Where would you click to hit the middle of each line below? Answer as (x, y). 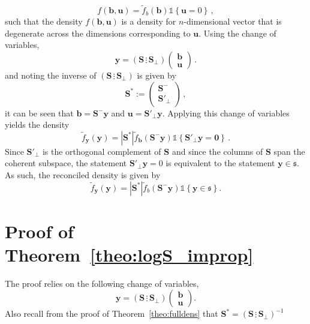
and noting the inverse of (51, 75)
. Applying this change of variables (226, 112)
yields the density (37, 124)
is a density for (149, 21)
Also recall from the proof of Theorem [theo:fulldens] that (112, 313)
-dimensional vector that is (233, 21)
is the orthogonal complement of (102, 151)
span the (289, 151)
